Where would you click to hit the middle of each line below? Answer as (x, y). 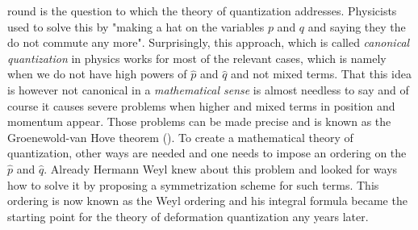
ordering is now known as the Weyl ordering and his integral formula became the (207, 201)
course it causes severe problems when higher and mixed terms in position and (201, 105)
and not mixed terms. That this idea (321, 74)
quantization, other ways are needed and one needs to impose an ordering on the (207, 153)
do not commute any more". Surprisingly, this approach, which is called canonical (209, 42)
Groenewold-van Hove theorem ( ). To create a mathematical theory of (180, 137)
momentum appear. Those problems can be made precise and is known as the (199, 121)
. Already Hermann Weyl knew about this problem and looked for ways (221, 168)
